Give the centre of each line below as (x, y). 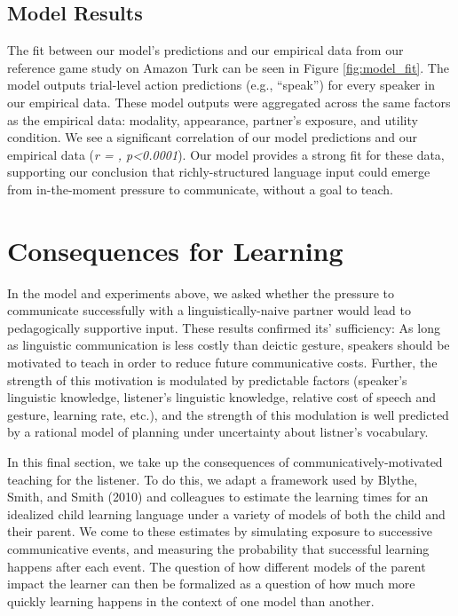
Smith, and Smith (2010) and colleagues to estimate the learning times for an (218, 497)
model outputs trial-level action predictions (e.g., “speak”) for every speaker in (221, 85)
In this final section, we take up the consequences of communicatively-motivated (225, 462)
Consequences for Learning (175, 250)
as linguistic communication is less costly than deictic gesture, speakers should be (229, 345)
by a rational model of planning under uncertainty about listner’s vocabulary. (218, 432)
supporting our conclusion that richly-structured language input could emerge (219, 172)
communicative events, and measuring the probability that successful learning (218, 548)
